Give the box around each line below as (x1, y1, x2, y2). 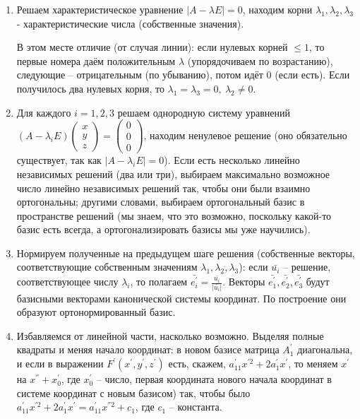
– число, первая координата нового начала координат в (96, 372, 332, 386)
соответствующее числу (16, 274, 119, 289)
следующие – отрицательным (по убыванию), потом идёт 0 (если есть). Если (16, 67, 350, 82)
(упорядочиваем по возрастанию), (187, 53, 333, 68)
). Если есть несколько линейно (164, 153, 300, 167)
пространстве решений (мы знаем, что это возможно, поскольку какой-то (16, 208, 332, 223)
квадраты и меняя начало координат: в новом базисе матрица (16, 342, 280, 357)
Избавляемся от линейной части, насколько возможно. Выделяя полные (16, 328, 324, 343)
